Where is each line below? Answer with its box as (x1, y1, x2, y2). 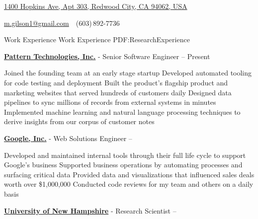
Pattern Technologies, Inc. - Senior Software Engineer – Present (4, 51, 210, 61)
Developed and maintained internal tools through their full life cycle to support (4, 149, 246, 160)
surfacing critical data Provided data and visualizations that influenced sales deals (4, 169, 255, 179)
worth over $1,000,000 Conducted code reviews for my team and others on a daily (4, 179, 254, 189)
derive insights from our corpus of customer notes (4, 116, 155, 127)
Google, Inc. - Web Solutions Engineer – (4, 133, 132, 143)
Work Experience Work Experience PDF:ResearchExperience (4, 34, 190, 45)
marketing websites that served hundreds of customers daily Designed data (4, 87, 232, 97)
